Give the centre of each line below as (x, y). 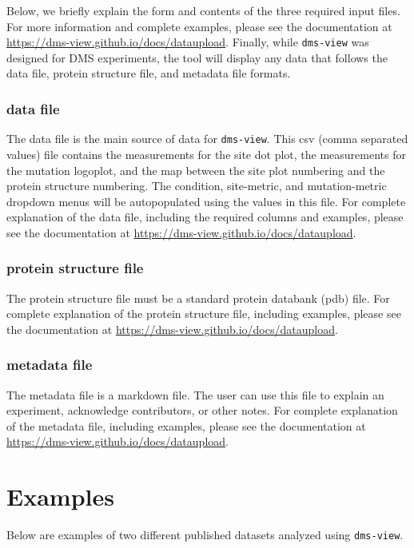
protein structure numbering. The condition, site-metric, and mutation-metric (197, 186)
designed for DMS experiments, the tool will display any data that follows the (197, 57)
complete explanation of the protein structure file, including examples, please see (204, 314)
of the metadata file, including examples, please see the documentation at (186, 425)
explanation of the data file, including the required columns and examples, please (205, 217)
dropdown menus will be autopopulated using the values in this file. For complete (206, 201)
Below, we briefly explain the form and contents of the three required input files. (203, 10)
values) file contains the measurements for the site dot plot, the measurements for (206, 154)
